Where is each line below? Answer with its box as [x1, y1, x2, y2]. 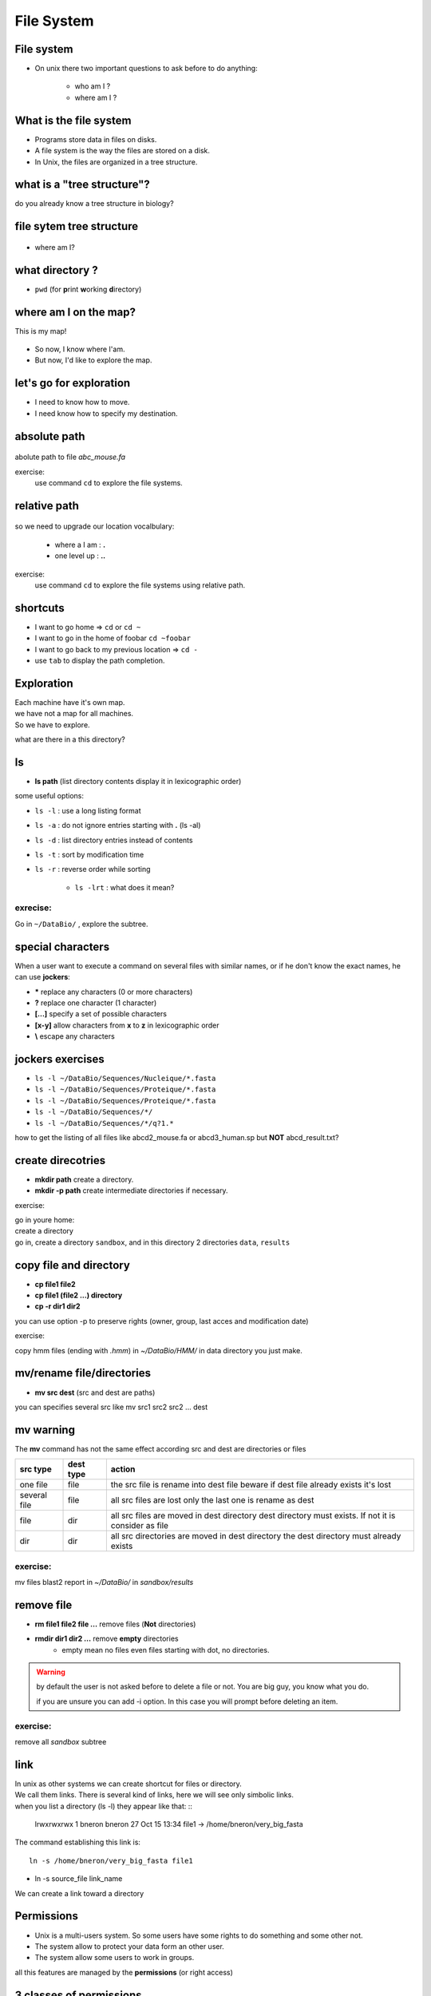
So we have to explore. [14, 719, 91, 730]
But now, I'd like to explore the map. [34, 355, 152, 365]
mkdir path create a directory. [34, 1174, 134, 1184]
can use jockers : [14, 972, 71, 982]
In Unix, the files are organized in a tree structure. [34, 156, 198, 167]
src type [19, 1463, 52, 1475]
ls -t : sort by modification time [34, 849, 144, 859]
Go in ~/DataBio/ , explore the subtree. [14, 919, 148, 929]
